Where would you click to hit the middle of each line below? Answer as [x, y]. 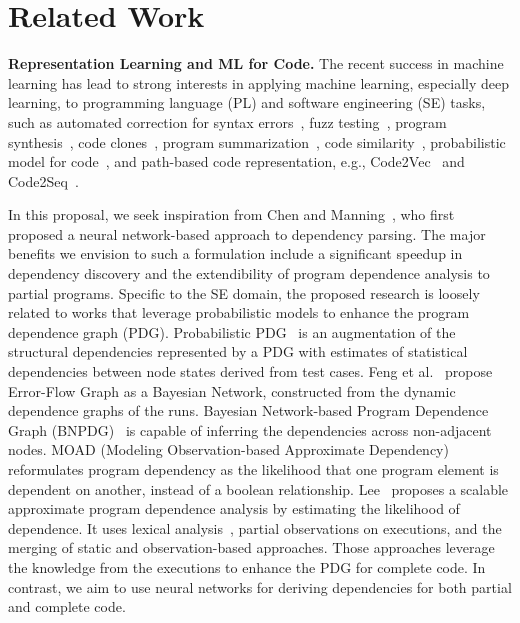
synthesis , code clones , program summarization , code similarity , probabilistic [257, 141]
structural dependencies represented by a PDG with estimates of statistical [238, 351]
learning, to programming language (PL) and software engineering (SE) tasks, [247, 102]
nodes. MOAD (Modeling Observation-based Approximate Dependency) [228, 449]
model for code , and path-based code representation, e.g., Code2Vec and [236, 161]
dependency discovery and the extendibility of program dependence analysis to [249, 273]
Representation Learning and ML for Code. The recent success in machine [256, 63]
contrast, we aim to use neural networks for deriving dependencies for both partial [260, 586]
